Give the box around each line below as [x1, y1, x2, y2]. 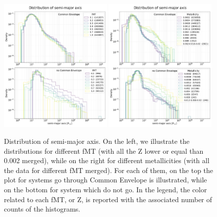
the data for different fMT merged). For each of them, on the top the [4, 165, 214, 175]
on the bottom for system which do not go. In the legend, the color [4, 184, 207, 194]
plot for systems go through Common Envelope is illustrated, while [4, 174, 207, 185]
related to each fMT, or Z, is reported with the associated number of [4, 194, 212, 204]
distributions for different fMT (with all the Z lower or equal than [4, 145, 204, 156]
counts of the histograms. [4, 204, 81, 214]
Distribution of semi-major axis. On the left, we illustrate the [4, 135, 190, 146]
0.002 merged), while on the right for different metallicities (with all [4, 155, 210, 166]
